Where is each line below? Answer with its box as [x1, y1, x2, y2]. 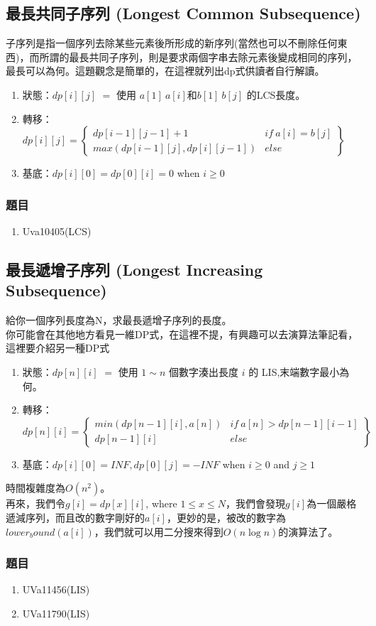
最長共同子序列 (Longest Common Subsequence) [6, 2, 361, 24]
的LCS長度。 [246, 87, 306, 102]
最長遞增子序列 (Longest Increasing [6, 258, 263, 280]
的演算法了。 [278, 524, 338, 539]
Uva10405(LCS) [22, 223, 92, 238]
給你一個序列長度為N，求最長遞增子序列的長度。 [6, 313, 232, 328]
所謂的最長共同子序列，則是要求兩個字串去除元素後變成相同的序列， [39, 49, 358, 64]
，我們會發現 [225, 496, 285, 511]
